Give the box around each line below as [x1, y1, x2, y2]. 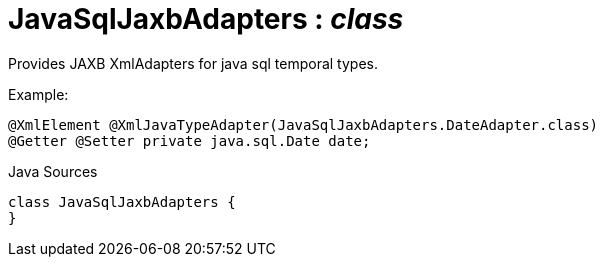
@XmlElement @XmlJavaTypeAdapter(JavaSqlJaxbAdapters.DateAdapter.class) [8, 116, 599, 133]
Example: [8, 85, 69, 103]
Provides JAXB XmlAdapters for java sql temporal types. [8, 54, 379, 72]
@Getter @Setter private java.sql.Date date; [8, 132, 371, 149]
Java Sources [8, 162, 98, 180]
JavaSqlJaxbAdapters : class [8, 2, 404, 36]
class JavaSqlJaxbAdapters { [8, 193, 236, 210]
